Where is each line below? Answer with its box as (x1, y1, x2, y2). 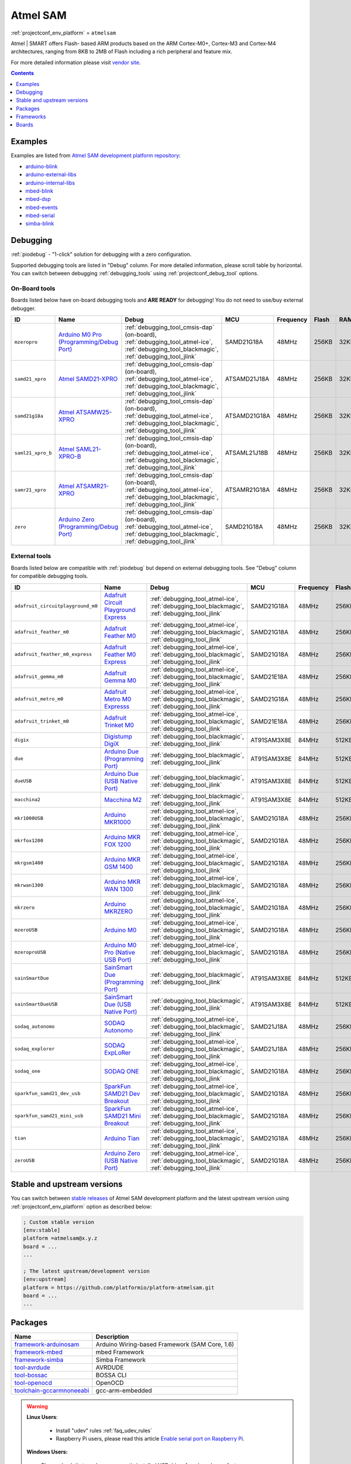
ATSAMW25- (75, 408, 112, 416)
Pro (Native (104, 948, 136, 956)
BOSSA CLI (95, 1371, 127, 1379)
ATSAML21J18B (225, 449, 269, 457)
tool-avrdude (14, 1363, 51, 1371)
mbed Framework (95, 1347, 144, 1356)
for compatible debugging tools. (11, 573, 88, 580)
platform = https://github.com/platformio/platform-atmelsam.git (23, 1284, 215, 1291)
